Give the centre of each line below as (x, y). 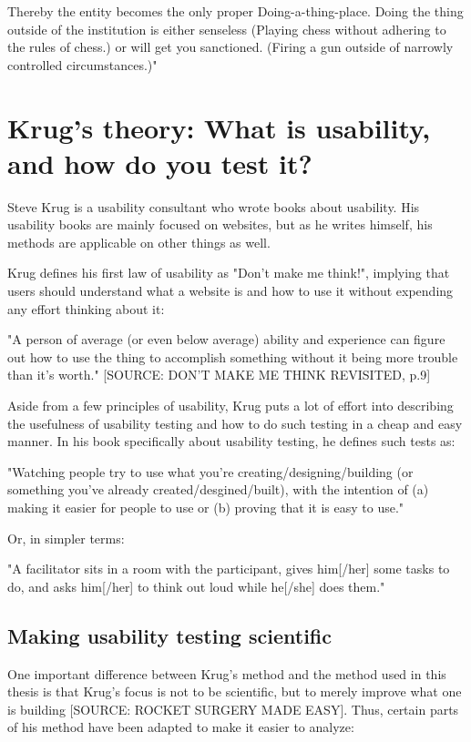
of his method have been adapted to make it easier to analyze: (181, 727)
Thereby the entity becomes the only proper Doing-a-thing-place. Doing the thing (235, 11)
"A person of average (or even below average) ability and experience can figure (226, 339)
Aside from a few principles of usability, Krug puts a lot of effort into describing (230, 406)
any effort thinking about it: (86, 308)
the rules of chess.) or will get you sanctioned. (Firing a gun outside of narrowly (230, 47)
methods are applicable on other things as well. (139, 242)
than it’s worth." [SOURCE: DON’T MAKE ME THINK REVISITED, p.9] (219, 375)
